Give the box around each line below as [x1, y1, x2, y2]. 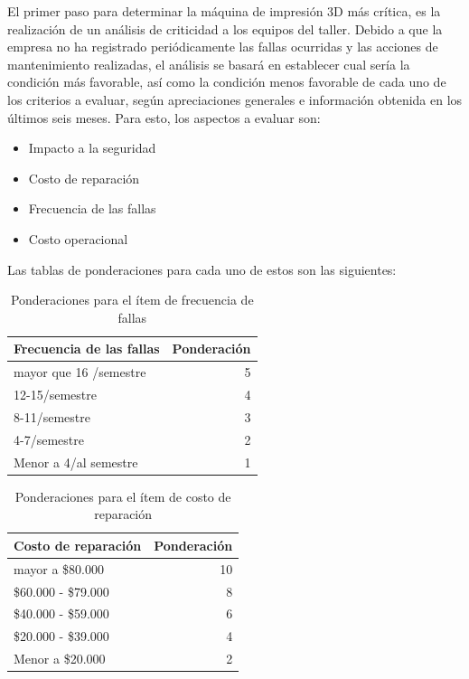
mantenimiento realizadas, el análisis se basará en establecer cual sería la [7, 54, 410, 73]
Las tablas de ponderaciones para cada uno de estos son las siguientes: [7, 259, 397, 278]
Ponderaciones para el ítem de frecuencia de [10, 290, 254, 309]
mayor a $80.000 [14, 559, 104, 578]
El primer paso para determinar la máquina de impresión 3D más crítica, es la [7, 2, 441, 20]
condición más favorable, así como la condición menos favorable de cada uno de [7, 72, 446, 91]
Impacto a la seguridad [28, 138, 156, 157]
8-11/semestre [14, 407, 90, 426]
